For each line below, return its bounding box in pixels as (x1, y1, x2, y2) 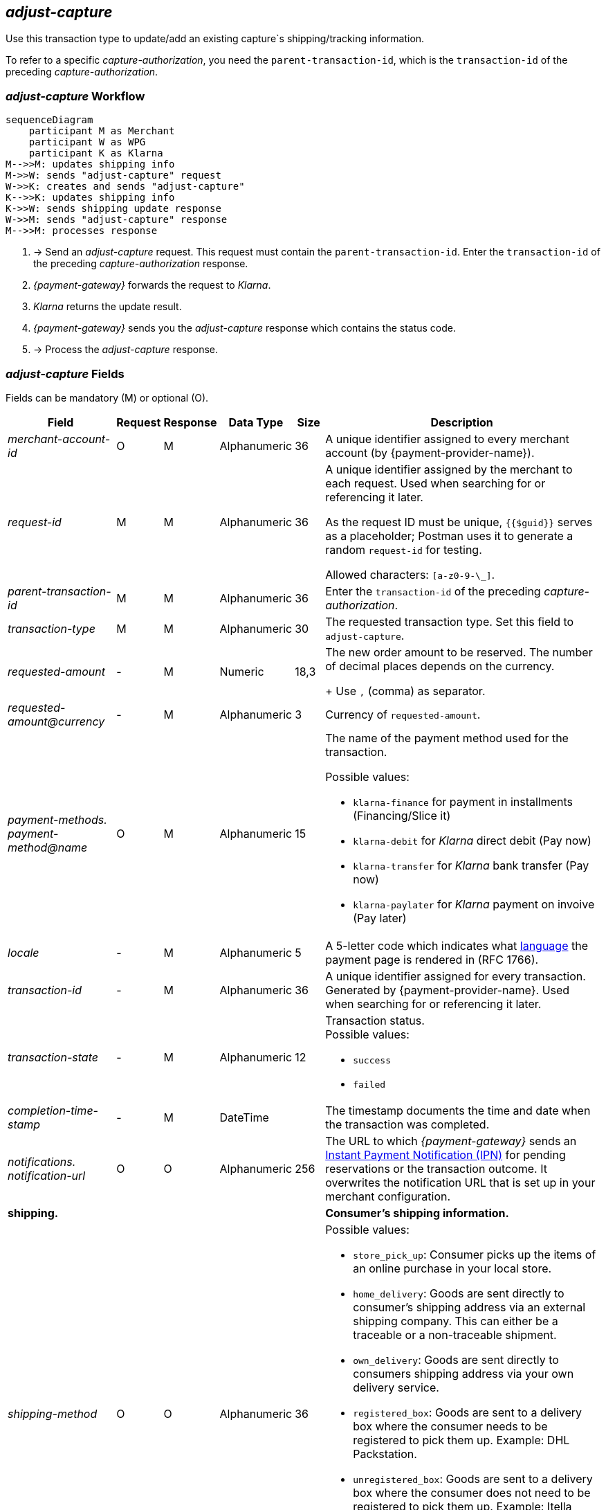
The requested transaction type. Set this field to (325, 614, 574, 629)
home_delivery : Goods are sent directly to (353, 1286, 564, 1300)
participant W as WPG (28, 136, 146, 148)
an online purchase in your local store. (353, 1261, 552, 1275)
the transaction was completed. (325, 1117, 490, 1131)
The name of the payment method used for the (325, 730, 569, 745)
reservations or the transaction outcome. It (325, 1161, 547, 1176)
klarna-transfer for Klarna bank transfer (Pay (353, 858, 589, 872)
